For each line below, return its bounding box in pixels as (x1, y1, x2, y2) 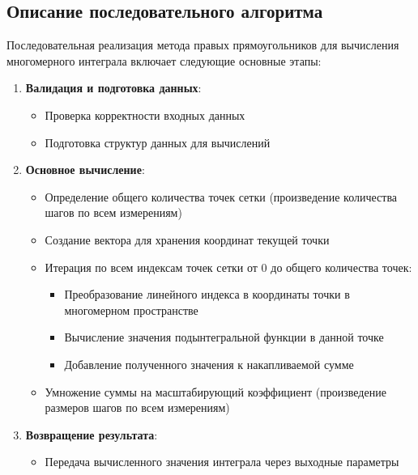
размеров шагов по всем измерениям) (45, 399, 230, 416)
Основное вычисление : (25, 161, 145, 178)
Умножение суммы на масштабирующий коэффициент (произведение (45, 383, 386, 400)
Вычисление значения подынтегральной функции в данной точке (64, 329, 384, 346)
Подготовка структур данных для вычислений (45, 134, 271, 151)
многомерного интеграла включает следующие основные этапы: (6, 52, 322, 69)
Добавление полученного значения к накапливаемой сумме (64, 355, 354, 372)
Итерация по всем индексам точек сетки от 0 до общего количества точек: (45, 258, 412, 275)
